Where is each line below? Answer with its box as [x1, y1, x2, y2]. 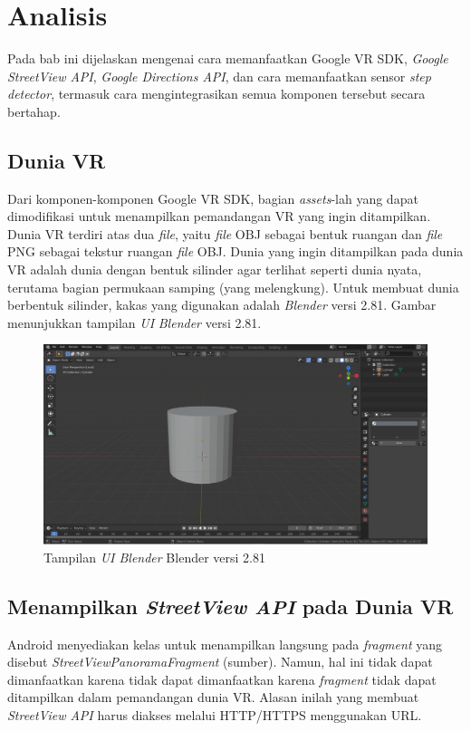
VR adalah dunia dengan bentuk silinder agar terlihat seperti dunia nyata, [7, 260, 422, 279]
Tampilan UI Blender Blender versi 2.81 [43, 547, 265, 566]
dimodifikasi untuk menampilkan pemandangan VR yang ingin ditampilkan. [7, 207, 431, 226]
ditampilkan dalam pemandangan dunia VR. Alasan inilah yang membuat [7, 688, 419, 707]
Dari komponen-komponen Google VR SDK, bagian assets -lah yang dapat [7, 188, 418, 207]
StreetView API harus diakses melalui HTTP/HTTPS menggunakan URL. [7, 705, 422, 724]
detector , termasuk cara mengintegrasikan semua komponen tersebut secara [7, 84, 426, 103]
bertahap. [7, 101, 61, 120]
